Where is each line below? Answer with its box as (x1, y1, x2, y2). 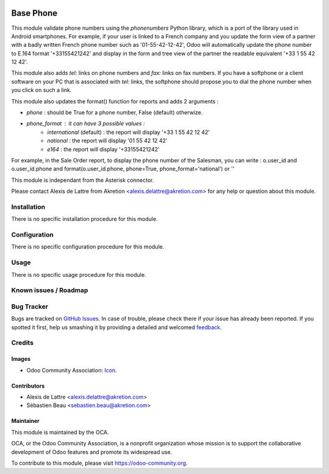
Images (11, 355, 30, 363)
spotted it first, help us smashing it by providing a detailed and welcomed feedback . (11, 323, 222, 331)
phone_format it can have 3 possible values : (26, 120, 146, 127)
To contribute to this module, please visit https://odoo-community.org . (11, 459, 188, 467)
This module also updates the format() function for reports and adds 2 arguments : (11, 97, 219, 105)
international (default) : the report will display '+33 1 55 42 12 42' (47, 128, 210, 136)
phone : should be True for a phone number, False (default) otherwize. (26, 109, 203, 116)
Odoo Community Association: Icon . (26, 366, 117, 374)
